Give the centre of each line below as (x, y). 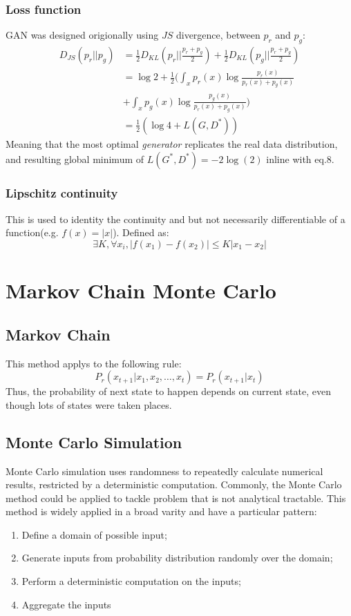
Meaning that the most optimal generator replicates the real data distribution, (172, 143)
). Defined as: (141, 232)
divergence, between (218, 35)
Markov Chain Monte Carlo (141, 290)
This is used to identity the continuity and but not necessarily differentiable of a (175, 219)
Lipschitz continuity (62, 193)
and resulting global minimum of (75, 158)
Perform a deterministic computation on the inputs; (131, 581)
